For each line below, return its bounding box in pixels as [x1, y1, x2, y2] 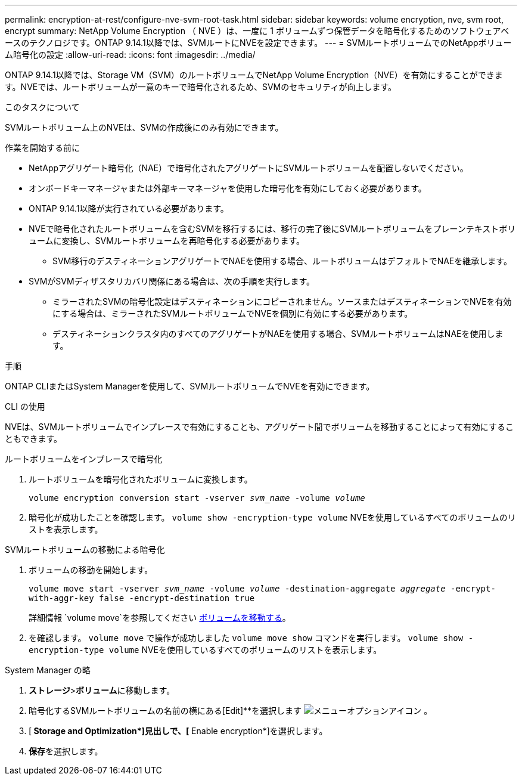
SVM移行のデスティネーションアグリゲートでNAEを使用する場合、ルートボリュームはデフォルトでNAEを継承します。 [52, 256, 512, 266]
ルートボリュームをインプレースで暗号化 [5, 454, 163, 464]
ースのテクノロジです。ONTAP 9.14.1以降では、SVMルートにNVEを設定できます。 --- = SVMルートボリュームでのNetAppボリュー [5, 38, 512, 48]
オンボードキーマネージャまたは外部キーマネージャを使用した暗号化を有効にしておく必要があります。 [29, 183, 427, 193]
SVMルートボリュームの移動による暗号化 [5, 544, 165, 555]
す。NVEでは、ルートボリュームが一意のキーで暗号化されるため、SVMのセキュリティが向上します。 [5, 82, 397, 92]
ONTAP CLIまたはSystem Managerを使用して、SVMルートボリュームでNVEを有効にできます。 [5, 381, 375, 391]
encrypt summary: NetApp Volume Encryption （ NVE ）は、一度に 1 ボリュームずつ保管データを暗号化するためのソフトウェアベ [5, 26, 509, 36]
